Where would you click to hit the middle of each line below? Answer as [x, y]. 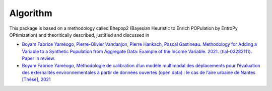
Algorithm [31, 13]
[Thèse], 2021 [36, 79]
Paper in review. [39, 58]
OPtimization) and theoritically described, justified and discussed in [79, 35]
